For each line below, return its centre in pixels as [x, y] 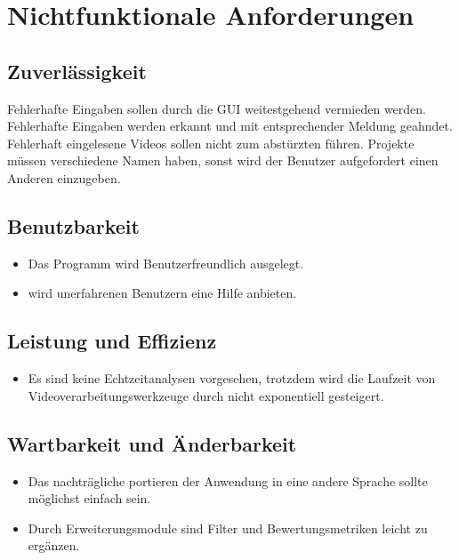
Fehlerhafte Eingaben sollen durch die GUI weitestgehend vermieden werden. [217, 108]
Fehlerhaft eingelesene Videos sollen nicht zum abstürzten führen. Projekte [211, 143]
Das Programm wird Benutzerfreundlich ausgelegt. [166, 263]
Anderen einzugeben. [64, 177]
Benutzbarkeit [73, 225]
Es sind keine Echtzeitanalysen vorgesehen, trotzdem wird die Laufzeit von [232, 378]
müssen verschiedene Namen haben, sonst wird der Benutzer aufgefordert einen [223, 160]
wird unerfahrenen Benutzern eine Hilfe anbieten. [162, 293]
